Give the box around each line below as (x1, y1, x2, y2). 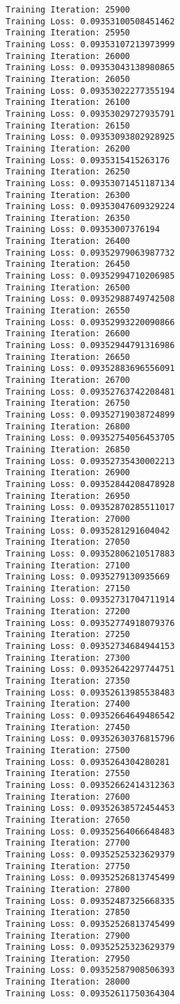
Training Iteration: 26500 (6, 282, 130, 293)
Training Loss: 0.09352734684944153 (6, 641, 175, 652)
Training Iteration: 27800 (6, 884, 130, 894)
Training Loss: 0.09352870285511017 (6, 502, 175, 513)
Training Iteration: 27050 (6, 537, 130, 548)
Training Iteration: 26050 (6, 74, 130, 84)
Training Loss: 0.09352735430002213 (6, 456, 175, 466)
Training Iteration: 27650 (6, 814, 130, 825)
